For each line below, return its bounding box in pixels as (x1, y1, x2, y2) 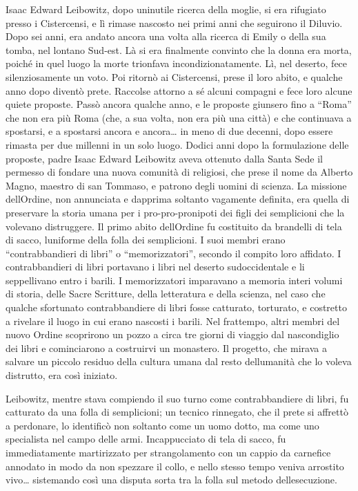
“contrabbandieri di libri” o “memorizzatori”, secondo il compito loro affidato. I (6, 245, 341, 260)
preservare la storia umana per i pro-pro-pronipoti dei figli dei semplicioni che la (6, 205, 345, 219)
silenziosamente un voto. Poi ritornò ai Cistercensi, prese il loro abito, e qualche (6, 69, 343, 84)
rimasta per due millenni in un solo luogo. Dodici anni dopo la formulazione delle (6, 137, 349, 151)
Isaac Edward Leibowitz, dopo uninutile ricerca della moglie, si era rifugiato (6, 2, 326, 16)
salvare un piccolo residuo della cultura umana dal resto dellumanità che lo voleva (6, 354, 352, 369)
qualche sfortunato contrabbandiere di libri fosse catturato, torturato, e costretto (6, 300, 347, 315)
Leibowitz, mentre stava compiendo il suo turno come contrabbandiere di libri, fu (6, 391, 349, 405)
